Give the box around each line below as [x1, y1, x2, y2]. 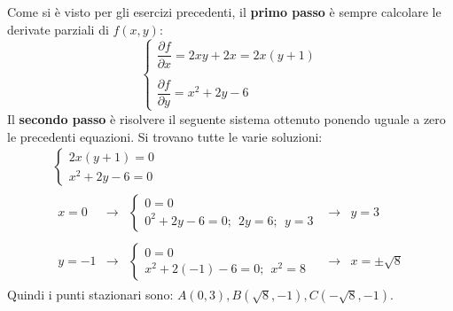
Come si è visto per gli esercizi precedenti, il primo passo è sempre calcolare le [7, 3, 441, 20]
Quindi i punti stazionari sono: [7, 285, 174, 304]
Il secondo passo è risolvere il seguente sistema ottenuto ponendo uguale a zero [7, 109, 446, 128]
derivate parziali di [7, 19, 109, 38]
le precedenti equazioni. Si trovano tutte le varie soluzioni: [7, 127, 323, 145]
